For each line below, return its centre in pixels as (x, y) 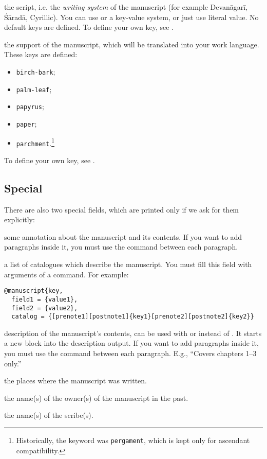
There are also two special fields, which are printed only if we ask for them (122, 209)
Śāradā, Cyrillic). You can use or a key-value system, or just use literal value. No (131, 17)
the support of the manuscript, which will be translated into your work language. (132, 44)
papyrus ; (30, 106)
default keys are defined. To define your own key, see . (89, 27)
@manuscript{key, (34, 291)
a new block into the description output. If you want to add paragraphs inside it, (131, 343)
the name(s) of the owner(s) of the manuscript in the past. (96, 398)
